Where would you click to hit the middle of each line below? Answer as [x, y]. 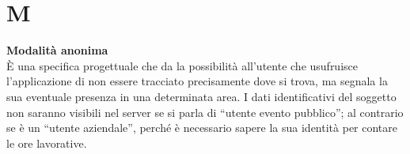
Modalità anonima [57, 50]
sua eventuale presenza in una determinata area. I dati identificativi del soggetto [201, 96]
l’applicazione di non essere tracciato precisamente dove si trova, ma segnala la [197, 81]
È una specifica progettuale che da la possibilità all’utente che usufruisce [182, 65]
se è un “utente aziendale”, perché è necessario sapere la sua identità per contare [202, 128]
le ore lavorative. [47, 143]
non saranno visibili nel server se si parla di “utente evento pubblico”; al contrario [205, 112]
